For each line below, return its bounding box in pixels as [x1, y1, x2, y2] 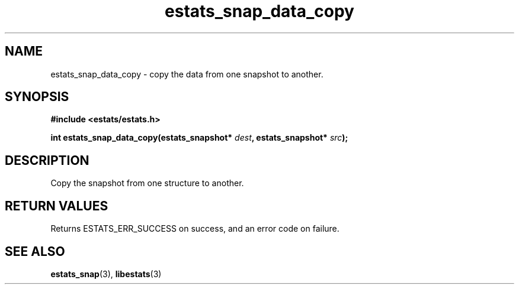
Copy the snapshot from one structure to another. [50, 178, 244, 189]
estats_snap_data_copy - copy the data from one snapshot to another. [50, 69, 323, 79]
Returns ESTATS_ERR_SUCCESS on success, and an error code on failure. [50, 223, 339, 234]
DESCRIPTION [5, 152, 89, 168]
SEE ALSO [5, 243, 65, 259]
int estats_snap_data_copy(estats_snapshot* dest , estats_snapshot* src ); [50, 132, 348, 143]
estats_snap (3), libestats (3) [50, 268, 162, 279]
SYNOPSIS [5, 89, 69, 105]
